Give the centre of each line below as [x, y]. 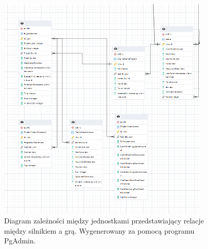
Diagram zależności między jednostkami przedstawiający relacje [104, 221]
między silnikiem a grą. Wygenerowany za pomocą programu [99, 230]
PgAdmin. [20, 241]
